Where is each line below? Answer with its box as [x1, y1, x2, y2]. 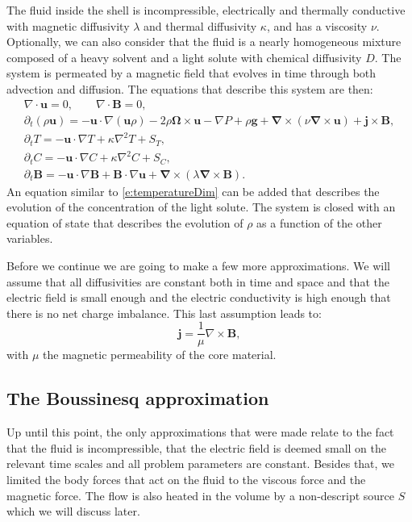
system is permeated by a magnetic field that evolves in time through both [6, 65, 377, 81]
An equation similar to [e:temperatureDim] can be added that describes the [6, 182, 380, 199]
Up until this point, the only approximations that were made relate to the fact [6, 424, 394, 441]
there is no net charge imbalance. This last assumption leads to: [6, 304, 322, 321]
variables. [6, 230, 53, 247]
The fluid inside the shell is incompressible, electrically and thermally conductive [6, 2, 406, 18]
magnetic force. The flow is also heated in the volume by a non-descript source [6, 487, 395, 503]
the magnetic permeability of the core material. [43, 346, 277, 363]
